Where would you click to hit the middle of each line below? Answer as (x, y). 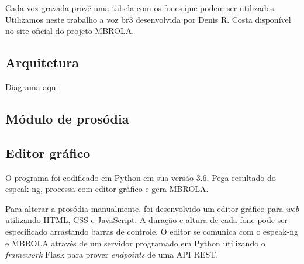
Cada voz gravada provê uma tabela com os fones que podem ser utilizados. (141, 8)
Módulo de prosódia (67, 118)
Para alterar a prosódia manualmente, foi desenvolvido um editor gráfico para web (152, 208)
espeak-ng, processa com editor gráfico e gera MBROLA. (107, 189)
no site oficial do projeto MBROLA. (70, 31)
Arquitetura (42, 62)
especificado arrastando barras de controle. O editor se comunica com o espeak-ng (152, 231)
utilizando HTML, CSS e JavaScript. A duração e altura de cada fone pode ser (146, 220)
